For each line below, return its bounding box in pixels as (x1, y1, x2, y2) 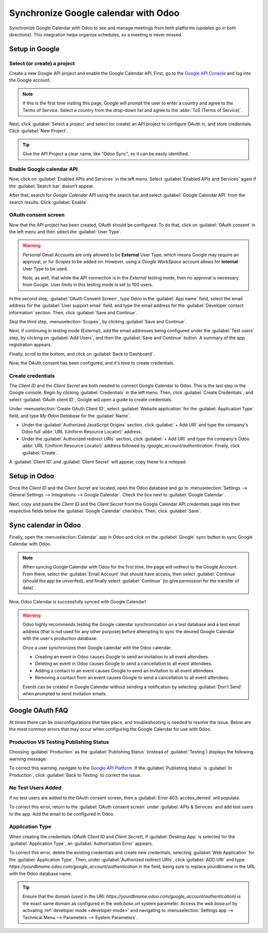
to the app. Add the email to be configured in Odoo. (9, 811, 115, 817)
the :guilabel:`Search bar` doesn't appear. (9, 183, 94, 189)
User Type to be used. (22, 266, 68, 272)
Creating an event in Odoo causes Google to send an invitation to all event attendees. (35, 654, 209, 660)
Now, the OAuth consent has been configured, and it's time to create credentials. (9, 360, 175, 366)
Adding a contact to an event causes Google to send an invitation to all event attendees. (35, 667, 215, 673)
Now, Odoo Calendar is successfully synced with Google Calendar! (9, 598, 146, 604)
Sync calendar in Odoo (9, 521, 81, 529)
